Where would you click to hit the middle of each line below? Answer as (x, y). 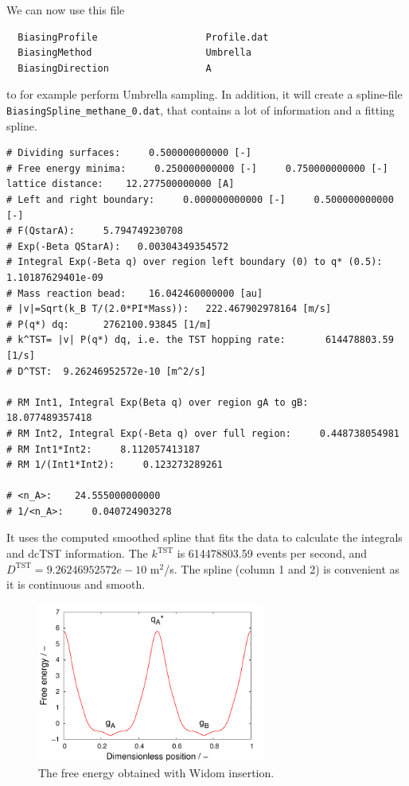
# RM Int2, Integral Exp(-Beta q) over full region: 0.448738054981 (203, 433)
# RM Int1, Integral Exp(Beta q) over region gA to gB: (158, 402)
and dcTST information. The (77, 553)
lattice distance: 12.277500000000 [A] (121, 184)
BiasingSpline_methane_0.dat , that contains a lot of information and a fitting (201, 109)
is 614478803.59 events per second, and (272, 553)
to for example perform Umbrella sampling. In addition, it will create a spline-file (204, 94)
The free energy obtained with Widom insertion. (156, 772)
